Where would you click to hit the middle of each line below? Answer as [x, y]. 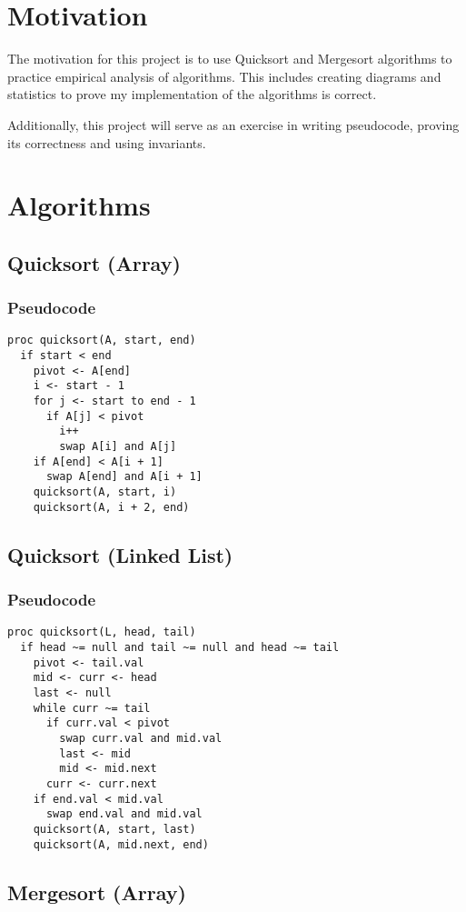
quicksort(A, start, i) [105, 492]
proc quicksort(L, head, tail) [102, 632]
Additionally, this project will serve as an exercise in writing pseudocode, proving [233, 124]
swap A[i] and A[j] [118, 447]
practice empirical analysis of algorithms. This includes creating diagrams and [224, 76]
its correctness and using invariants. [107, 142]
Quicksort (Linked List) [120, 554]
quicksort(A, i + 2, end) [111, 507]
